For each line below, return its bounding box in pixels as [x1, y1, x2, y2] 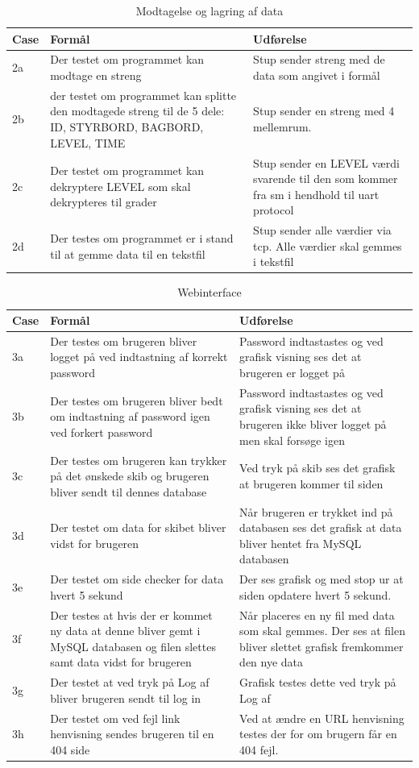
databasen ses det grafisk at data [239, 519, 402, 536]
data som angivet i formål [253, 67, 380, 84]
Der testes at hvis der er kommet [50, 606, 213, 623]
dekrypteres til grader [50, 193, 157, 210]
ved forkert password [50, 423, 153, 440]
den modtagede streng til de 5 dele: [50, 102, 225, 119]
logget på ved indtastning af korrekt [50, 348, 228, 365]
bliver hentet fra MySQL [239, 534, 362, 551]
